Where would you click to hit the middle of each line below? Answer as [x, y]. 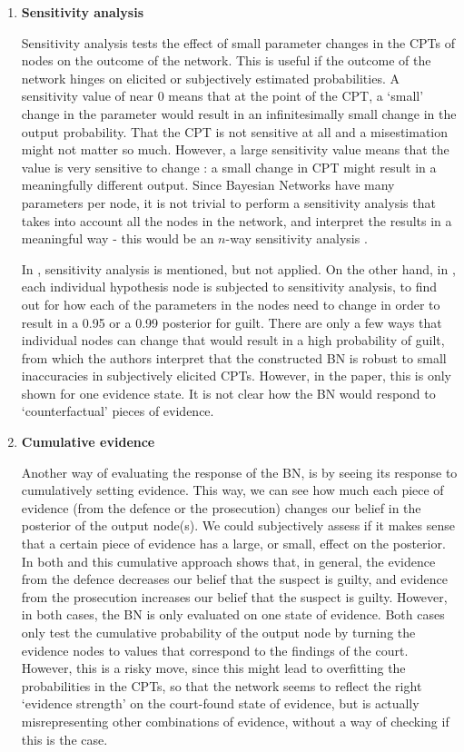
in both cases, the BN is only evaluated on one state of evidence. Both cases [233, 614]
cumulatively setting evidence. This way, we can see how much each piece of [232, 490]
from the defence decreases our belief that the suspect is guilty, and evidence [234, 579]
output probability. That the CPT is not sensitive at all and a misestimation [235, 131]
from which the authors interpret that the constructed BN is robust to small [234, 357]
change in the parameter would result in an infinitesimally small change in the [239, 113]
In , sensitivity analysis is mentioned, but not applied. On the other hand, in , [238, 268]
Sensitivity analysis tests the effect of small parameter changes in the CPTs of [238, 42]
